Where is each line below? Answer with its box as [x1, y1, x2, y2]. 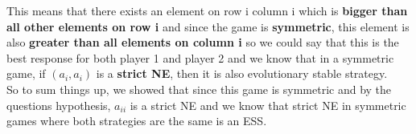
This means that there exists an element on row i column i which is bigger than [6, 2, 408, 18]
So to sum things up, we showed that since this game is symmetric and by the [6, 80, 392, 97]
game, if [6, 65, 46, 82]
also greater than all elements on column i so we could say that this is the [6, 34, 399, 51]
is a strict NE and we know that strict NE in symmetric [130, 96, 406, 113]
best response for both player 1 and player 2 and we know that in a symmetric [6, 49, 394, 66]
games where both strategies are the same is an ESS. [6, 112, 267, 129]
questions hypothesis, [6, 96, 111, 113]
